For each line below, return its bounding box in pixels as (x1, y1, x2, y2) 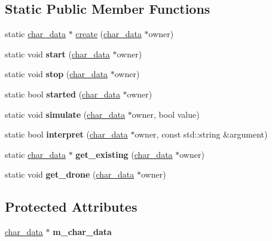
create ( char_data (75, 28, 142, 40)
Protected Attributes (5, 197, 137, 216)
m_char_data (53, 225, 112, 238)
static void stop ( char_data (5, 68, 108, 80)
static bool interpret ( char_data (5, 128, 128, 141)
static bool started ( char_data (5, 87, 120, 100)
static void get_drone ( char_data (5, 168, 135, 181)
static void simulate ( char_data (5, 108, 126, 120)
